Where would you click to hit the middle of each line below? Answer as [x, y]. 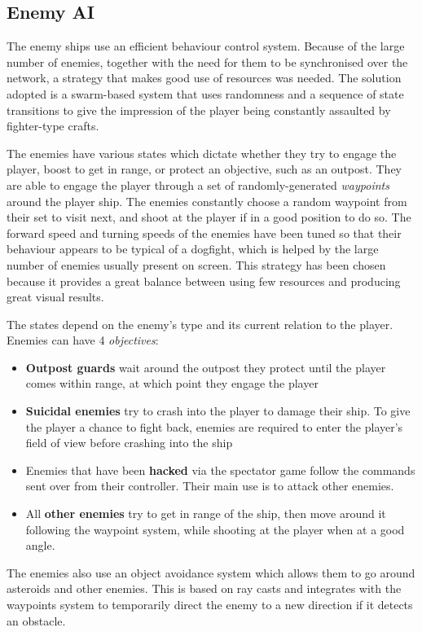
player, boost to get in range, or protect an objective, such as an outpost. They [204, 169]
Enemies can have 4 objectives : [83, 340]
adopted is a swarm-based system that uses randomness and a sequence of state [205, 93]
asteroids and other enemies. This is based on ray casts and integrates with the [204, 588]
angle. [40, 545]
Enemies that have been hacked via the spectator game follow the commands [220, 470]
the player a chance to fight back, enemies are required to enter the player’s [214, 426]
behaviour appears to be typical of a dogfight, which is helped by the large [193, 249]
